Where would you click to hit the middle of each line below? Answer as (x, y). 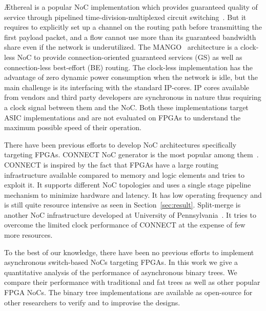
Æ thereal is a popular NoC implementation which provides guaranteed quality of (131, 7)
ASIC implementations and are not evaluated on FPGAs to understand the (122, 117)
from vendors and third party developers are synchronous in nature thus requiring (133, 97)
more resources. (28, 235)
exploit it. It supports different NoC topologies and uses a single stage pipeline (128, 185)
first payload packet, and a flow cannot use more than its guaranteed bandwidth (130, 37)
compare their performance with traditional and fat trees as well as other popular (132, 282)
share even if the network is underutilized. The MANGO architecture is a (121, 47)
